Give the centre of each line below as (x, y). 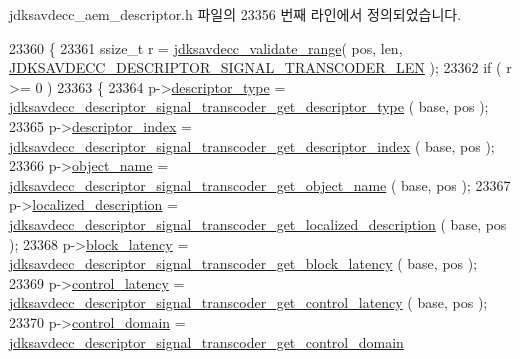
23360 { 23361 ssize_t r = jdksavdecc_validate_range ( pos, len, (206, 47)
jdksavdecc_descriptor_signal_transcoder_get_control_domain (206, 341)
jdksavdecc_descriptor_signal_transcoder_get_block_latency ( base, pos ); (243, 263)
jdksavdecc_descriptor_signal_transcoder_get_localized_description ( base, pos (258, 223)
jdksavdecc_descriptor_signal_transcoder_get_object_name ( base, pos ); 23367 (260, 184)
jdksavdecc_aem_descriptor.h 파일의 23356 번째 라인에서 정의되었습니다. (235, 14)
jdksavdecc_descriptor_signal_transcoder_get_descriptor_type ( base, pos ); (249, 106)
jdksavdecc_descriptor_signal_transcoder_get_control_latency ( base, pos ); (248, 302)
